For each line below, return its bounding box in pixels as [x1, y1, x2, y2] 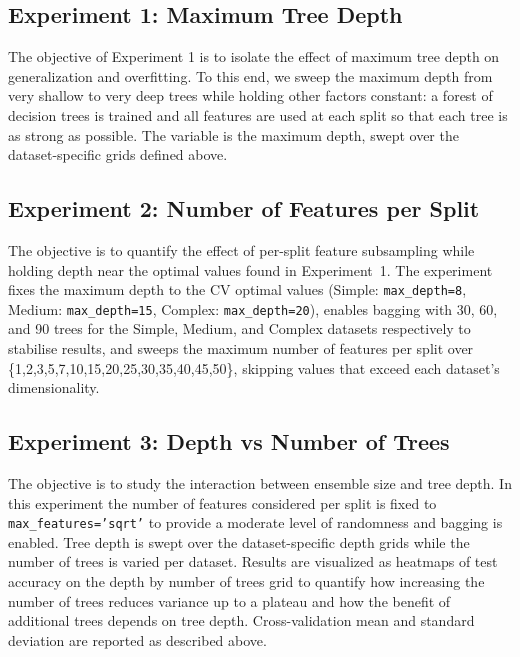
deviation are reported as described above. [8, 629, 267, 650]
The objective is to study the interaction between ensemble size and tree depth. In [8, 473, 512, 494]
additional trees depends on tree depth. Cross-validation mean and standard [8, 610, 475, 631]
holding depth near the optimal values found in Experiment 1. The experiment [8, 259, 493, 280]
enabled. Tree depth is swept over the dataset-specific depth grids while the [8, 531, 470, 552]
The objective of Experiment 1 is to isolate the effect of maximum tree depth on [8, 46, 500, 67]
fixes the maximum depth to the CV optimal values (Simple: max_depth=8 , [8, 279, 467, 300]
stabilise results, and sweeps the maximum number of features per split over [8, 338, 474, 359]
